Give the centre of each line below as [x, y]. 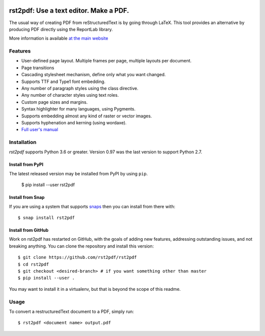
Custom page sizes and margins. [54, 102]
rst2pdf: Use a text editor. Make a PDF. [69, 11]
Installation [23, 142]
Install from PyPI [26, 165]
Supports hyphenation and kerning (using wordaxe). [74, 122]
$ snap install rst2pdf [46, 218]
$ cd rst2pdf [33, 264]
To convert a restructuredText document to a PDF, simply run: [72, 311]
